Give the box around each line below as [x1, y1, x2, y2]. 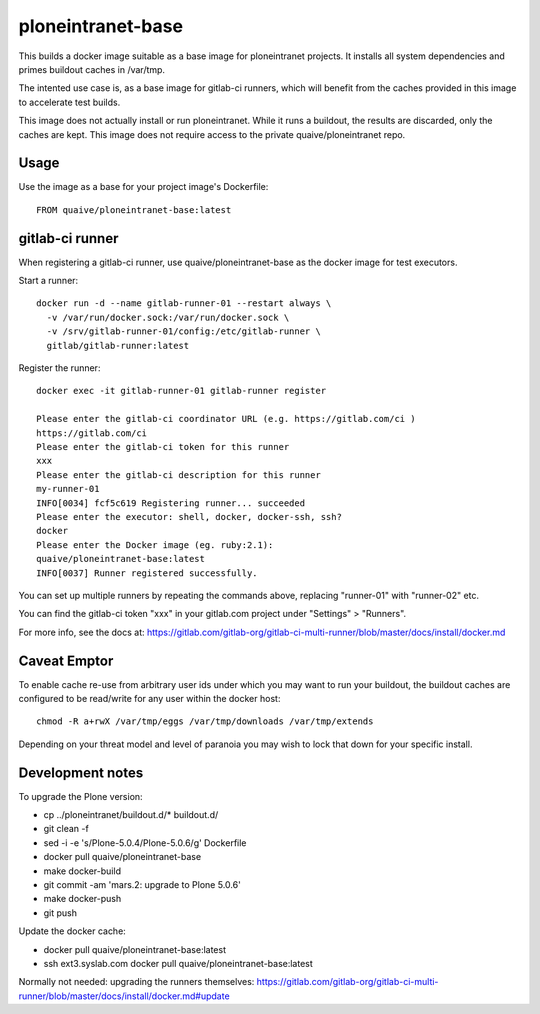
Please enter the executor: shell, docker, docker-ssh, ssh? [36, 511, 342, 522]
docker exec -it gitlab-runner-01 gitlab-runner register [36, 385, 327, 397]
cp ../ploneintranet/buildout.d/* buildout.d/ [43, 809, 219, 821]
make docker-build [43, 865, 122, 877]
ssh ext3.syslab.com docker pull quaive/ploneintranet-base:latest [43, 957, 314, 969]
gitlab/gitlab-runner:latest [46, 340, 190, 351]
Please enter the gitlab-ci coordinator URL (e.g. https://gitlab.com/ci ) [36, 413, 416, 425]
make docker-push [43, 893, 122, 905]
